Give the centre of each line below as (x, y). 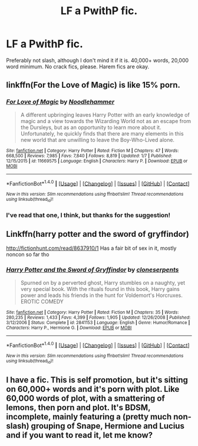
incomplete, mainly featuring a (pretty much (89, 417)
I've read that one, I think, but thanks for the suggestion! (88, 215)
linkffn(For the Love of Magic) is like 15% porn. (93, 85)
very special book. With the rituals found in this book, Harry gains (100, 289)
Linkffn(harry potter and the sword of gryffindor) (98, 234)
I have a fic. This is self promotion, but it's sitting (97, 380)
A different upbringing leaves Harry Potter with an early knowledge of (105, 115)
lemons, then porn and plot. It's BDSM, (78, 408)
